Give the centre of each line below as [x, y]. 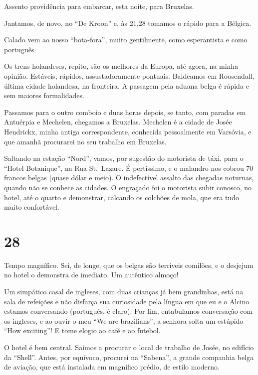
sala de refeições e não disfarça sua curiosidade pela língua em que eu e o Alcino [127, 301]
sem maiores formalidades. [44, 95]
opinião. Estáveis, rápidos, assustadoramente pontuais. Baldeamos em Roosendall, [129, 75]
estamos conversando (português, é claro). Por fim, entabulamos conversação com [129, 311]
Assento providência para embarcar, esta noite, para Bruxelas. [99, 6]
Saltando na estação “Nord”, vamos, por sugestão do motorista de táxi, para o [124, 158]
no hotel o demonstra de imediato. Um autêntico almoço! [91, 275]
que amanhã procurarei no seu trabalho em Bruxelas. [85, 141]
